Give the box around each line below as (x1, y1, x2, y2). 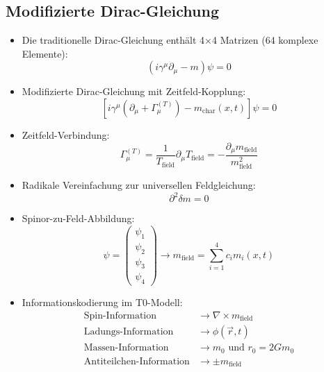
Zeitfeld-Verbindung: (22, 127, 110, 142)
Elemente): (22, 46, 68, 60)
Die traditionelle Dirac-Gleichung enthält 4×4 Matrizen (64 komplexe (22, 33, 318, 47)
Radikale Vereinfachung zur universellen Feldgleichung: (22, 178, 256, 192)
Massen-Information (83, 343, 169, 353)
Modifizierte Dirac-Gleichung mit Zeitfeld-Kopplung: (22, 84, 246, 99)
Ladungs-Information (83, 327, 174, 337)
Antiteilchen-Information (83, 356, 190, 366)
